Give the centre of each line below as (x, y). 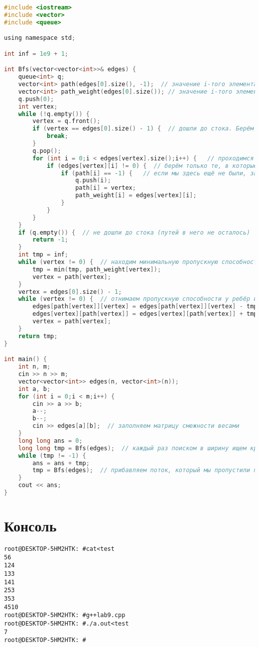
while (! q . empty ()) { (54, 114)
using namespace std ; (40, 38)
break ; (57, 136)
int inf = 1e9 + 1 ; (36, 54)
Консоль (30, 526)
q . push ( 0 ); (36, 99)
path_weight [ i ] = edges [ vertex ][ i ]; (136, 195)
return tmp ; (38, 336)
